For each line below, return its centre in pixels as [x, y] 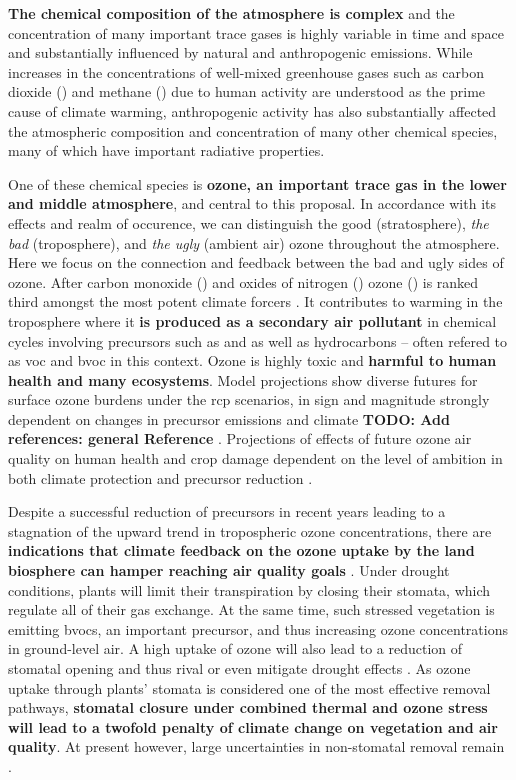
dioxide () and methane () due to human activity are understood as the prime [247, 91]
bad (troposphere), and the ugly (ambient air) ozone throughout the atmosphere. [254, 242]
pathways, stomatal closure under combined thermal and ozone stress [248, 707]
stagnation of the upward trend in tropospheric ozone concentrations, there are [250, 530]
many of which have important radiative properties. [166, 150]
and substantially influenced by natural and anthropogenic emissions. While [240, 52]
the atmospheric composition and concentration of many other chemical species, [253, 130]
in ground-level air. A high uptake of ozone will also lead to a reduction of [235, 648]
